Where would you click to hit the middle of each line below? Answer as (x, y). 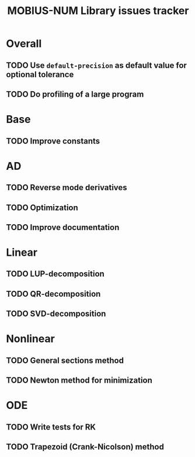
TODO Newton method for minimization (79, 381)
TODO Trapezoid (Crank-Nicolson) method (85, 447)
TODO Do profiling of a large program (75, 94)
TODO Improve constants (53, 141)
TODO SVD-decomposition (56, 314)
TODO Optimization (42, 207)
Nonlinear (31, 339)
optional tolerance (40, 74)
